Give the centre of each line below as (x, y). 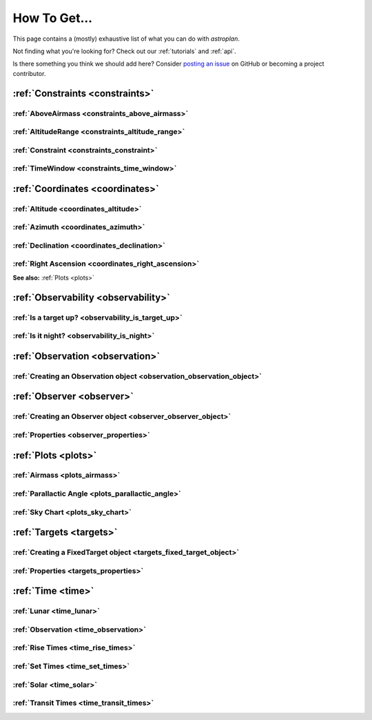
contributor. (29, 73)
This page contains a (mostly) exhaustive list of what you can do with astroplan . (126, 39)
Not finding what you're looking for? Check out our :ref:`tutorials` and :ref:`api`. (125, 51)
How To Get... (53, 18)
